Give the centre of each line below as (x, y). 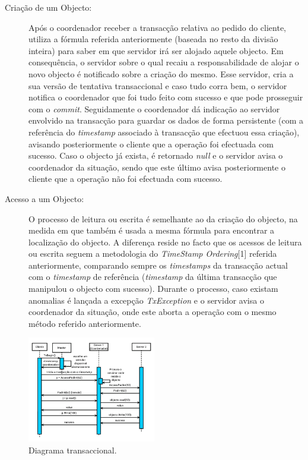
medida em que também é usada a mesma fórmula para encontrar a (152, 230)
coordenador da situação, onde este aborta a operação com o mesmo (153, 312)
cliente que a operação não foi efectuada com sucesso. (126, 179)
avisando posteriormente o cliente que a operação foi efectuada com (151, 144)
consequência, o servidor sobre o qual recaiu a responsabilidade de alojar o (164, 62)
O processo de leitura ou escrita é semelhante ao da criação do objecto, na (163, 218)
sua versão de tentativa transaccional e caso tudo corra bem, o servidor (158, 85)
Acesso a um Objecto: (45, 198)
